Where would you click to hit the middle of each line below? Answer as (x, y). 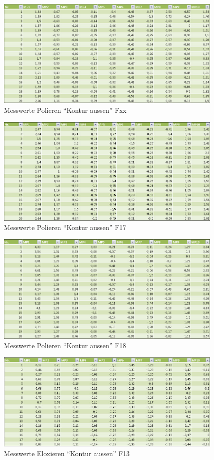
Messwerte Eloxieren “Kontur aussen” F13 (67, 453)
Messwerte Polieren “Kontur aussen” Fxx (65, 110)
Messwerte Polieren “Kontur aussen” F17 (65, 227)
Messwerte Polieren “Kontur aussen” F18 (65, 345)
